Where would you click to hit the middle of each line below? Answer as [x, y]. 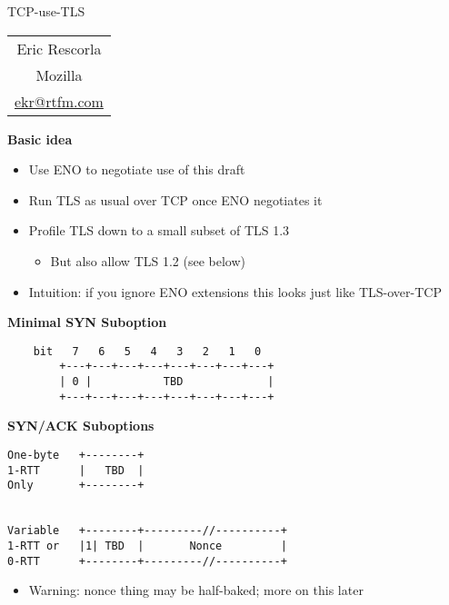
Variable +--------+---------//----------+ [147, 531]
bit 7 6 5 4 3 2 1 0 [147, 351]
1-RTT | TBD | [76, 470]
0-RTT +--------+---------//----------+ [147, 561]
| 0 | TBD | [167, 382]
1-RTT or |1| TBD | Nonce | [147, 545]
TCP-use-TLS [46, 11]
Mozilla [59, 74]
